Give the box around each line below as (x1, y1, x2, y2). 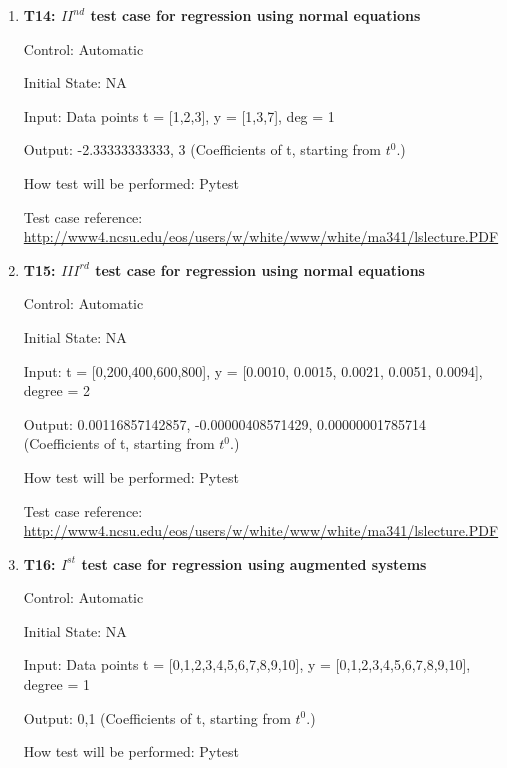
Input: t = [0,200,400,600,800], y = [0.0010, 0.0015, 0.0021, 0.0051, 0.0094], (23, 360, 483, 381)
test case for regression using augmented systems (81, 553, 427, 574)
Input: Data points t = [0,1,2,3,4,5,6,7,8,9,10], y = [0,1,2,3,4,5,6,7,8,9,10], (23, 654, 471, 675)
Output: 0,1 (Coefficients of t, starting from (23, 707, 291, 728)
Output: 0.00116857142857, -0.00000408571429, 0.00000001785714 (23, 413, 426, 434)
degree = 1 (23, 674, 90, 695)
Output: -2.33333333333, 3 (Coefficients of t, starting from (23, 139, 382, 160)
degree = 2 (23, 380, 90, 401)
